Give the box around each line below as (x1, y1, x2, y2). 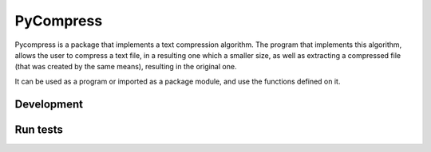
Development (14, 97, 84, 111)
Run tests (14, 123, 63, 136)
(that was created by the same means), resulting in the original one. (14, 62, 237, 72)
